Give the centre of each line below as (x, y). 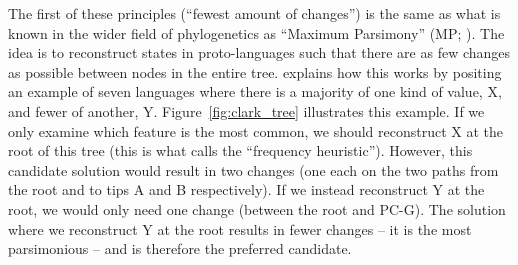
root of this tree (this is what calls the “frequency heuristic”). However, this (240, 150)
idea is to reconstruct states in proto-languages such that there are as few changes (259, 52)
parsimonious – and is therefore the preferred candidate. (180, 248)
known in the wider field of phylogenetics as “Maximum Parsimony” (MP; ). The (256, 32)
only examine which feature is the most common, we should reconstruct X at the (256, 130)
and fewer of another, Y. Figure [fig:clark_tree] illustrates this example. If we (246, 110)
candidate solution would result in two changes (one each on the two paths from (253, 169)
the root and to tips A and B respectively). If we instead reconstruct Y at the (246, 189)
